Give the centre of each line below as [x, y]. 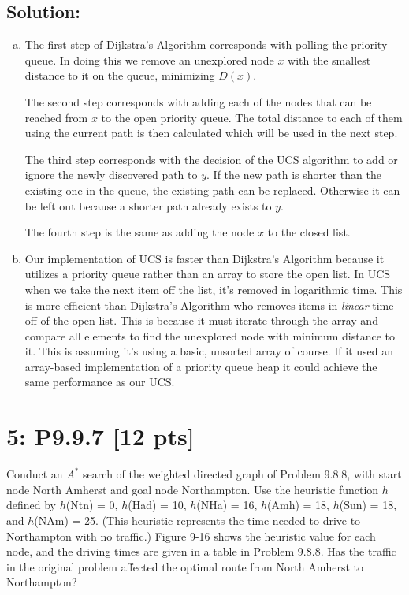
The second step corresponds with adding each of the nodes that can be [198, 101]
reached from [56, 117]
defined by [32, 505]
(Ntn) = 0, [92, 505]
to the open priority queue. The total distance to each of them [252, 117]
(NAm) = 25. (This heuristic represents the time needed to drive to [197, 520]
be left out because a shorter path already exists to [148, 205]
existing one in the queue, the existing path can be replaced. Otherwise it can [212, 190]
